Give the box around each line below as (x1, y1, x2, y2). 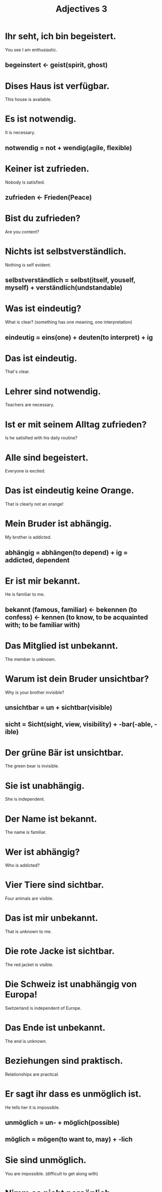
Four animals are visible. (5, 895, 54, 901)
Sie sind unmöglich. (5, 1155, 86, 1165)
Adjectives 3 (55, 3, 108, 15)
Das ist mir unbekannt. (5, 912, 98, 924)
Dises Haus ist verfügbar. (5, 80, 110, 91)
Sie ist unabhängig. (5, 780, 85, 791)
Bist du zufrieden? (5, 213, 81, 224)
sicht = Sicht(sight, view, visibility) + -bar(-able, (5, 720, 153, 728)
